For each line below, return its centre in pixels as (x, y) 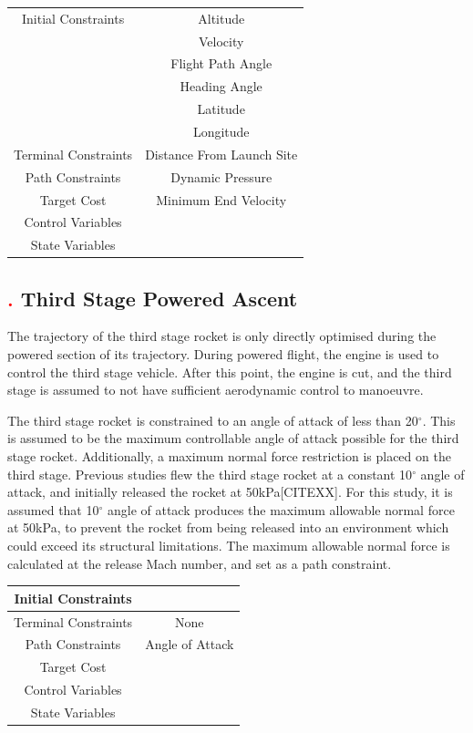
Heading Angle (221, 86)
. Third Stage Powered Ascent (153, 298)
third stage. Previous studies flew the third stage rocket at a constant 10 (210, 474)
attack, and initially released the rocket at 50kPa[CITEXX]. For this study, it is (230, 492)
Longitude (221, 131)
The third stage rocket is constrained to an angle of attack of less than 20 (213, 420)
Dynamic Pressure (221, 176)
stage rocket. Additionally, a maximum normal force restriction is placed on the (229, 456)
